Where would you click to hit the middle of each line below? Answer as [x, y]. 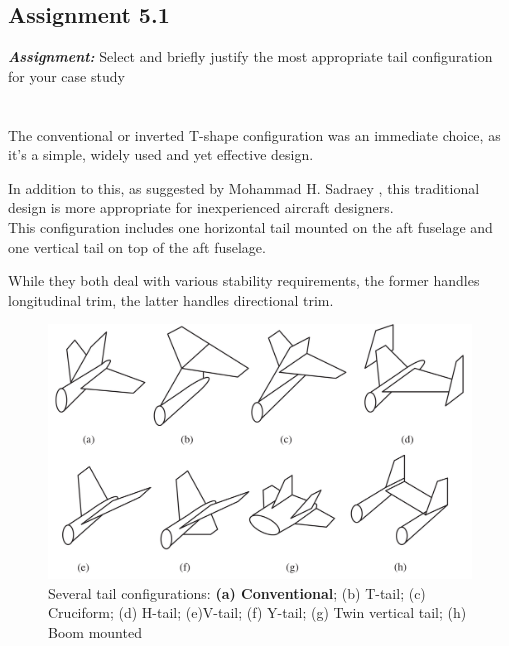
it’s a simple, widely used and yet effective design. [161, 154]
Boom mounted [95, 631]
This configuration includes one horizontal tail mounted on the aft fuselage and [250, 226]
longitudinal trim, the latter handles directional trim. [171, 299]
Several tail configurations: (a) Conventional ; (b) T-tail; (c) [237, 592]
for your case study [66, 75]
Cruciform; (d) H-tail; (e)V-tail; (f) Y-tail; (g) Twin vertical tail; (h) [257, 612]
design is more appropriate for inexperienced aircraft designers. [201, 207]
